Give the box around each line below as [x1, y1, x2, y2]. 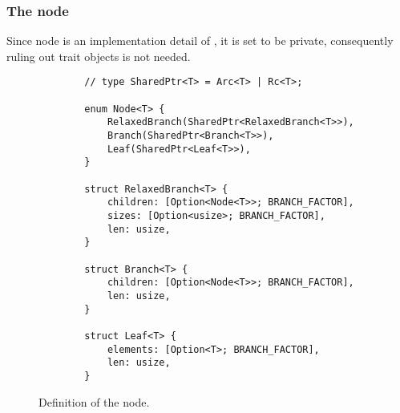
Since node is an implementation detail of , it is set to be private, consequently [6, 32, 394, 49]
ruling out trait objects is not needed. [6, 47, 191, 64]
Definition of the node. [38, 393, 150, 410]
